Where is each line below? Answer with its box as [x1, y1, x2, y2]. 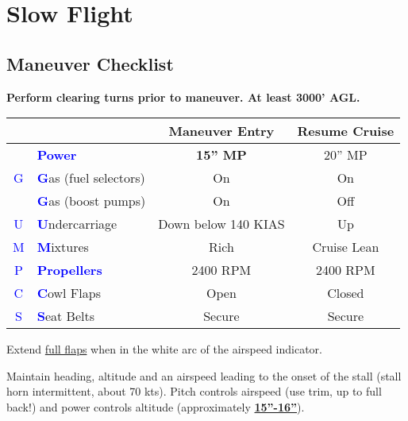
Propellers [37, 261, 102, 280]
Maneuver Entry [168, 122, 275, 141]
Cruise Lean [312, 238, 379, 257]
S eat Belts [37, 307, 94, 326]
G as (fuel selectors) [37, 168, 145, 187]
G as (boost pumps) [37, 191, 146, 210]
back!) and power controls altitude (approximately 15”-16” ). [6, 398, 305, 415]
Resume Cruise [297, 122, 395, 141]
